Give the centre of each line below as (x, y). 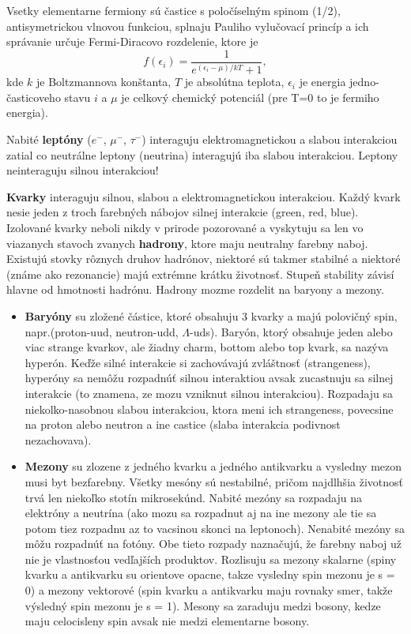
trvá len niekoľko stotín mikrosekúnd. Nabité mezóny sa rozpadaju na (193, 497)
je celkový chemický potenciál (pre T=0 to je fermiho (250, 97)
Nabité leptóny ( (49, 139)
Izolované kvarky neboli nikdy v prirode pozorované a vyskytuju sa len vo (185, 227)
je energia (322, 82)
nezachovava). (58, 439)
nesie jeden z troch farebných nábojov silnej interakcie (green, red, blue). (183, 212)
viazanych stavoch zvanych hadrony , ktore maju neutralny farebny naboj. (187, 243)
